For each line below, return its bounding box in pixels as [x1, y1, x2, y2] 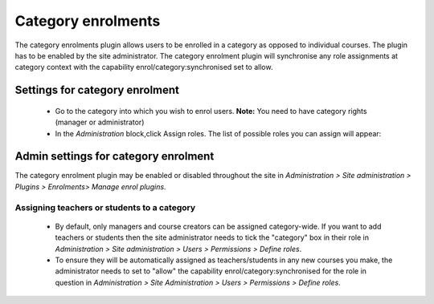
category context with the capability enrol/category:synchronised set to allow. [14, 63, 273, 72]
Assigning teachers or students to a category [14, 201, 196, 213]
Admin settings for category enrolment [14, 149, 215, 164]
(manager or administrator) [55, 117, 145, 128]
